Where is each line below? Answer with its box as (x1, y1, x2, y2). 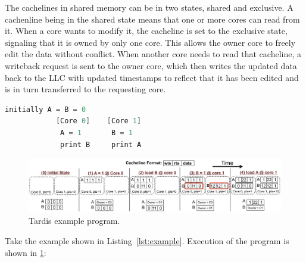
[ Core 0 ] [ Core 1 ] (55, 117, 142, 126)
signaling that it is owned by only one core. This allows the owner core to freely (5, 36, 296, 48)
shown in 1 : (5, 246, 46, 258)
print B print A (60, 140, 142, 149)
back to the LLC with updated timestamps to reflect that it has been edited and (5, 71, 299, 83)
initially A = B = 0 (5, 105, 86, 114)
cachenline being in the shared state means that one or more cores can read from (5, 13, 300, 25)
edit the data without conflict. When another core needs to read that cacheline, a (5, 48, 301, 60)
